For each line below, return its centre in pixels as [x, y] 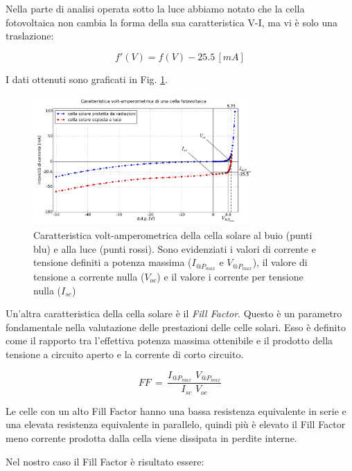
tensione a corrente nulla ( [89, 276]
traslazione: [30, 36]
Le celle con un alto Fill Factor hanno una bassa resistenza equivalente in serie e [176, 410]
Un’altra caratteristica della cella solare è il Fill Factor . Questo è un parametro [174, 313]
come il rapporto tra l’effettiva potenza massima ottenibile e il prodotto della [169, 340]
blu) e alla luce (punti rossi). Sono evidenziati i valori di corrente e [175, 248]
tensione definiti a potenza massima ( [113, 262]
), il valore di [280, 262]
